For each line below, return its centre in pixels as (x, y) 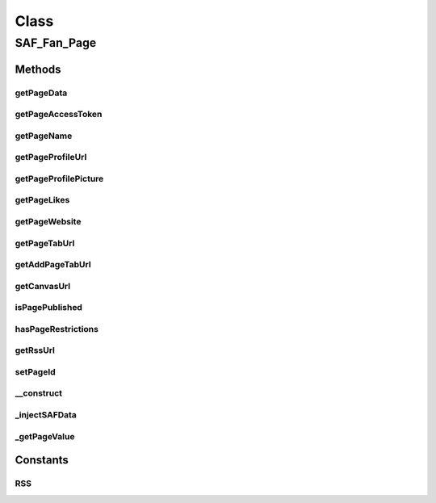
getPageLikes (42, 200)
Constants (42, 460)
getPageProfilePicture (59, 178)
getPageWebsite (48, 221)
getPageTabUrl (45, 243)
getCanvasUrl (43, 286)
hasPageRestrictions (57, 329)
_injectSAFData (46, 415)
